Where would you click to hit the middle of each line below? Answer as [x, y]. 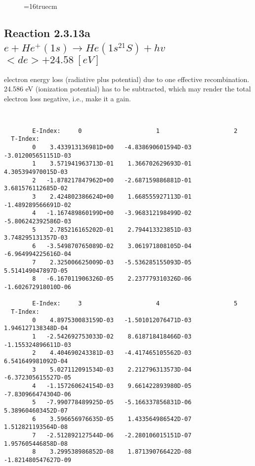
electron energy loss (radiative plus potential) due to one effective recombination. [127, 79]
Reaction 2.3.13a [47, 32]
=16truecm [41, 6]
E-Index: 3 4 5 [135, 304]
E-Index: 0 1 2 [135, 131]
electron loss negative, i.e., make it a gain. [67, 98]
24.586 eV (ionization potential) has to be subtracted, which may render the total [127, 89]
